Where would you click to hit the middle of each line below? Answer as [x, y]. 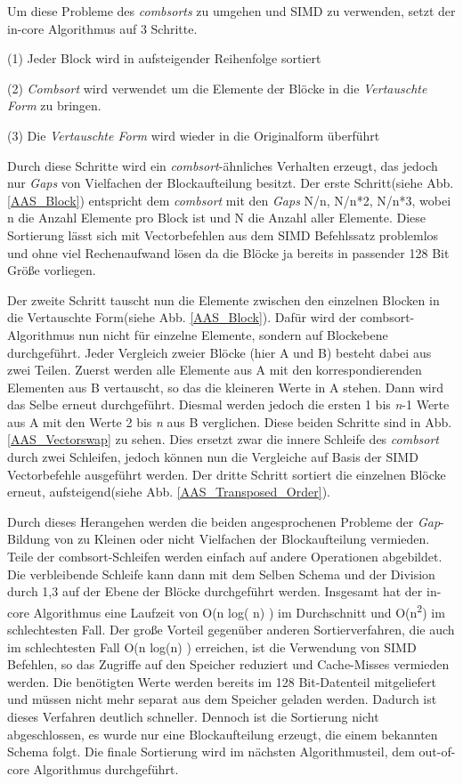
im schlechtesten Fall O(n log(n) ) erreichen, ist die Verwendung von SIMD [212, 647]
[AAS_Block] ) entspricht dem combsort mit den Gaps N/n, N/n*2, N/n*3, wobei [229, 200]
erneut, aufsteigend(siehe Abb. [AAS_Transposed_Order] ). [169, 492]
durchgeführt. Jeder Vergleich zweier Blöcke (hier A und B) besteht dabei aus [219, 352]
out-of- [437, 752]
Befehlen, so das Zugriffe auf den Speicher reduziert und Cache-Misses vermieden [228, 664]
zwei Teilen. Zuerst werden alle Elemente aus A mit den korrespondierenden [215, 370]
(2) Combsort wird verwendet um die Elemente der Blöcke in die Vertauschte [217, 88]
